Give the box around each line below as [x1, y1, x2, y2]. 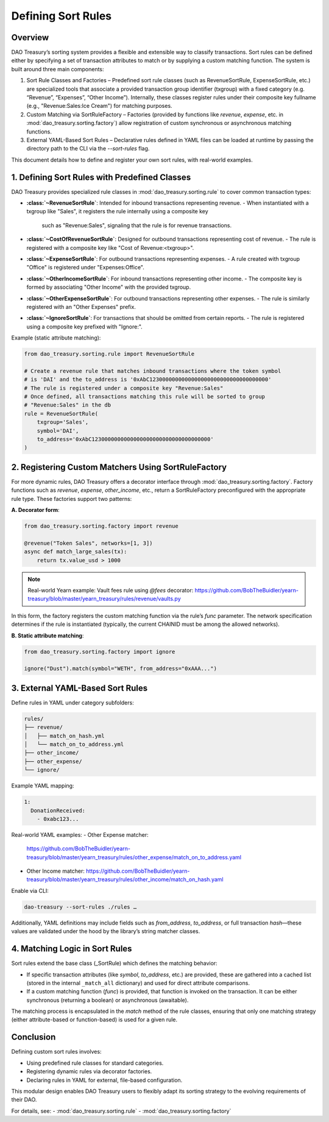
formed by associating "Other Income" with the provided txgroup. [26, 283, 191, 291]
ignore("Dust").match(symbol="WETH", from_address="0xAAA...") [24, 665, 218, 672]
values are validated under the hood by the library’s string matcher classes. [11, 928, 200, 935]
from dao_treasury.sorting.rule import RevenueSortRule [24, 350, 195, 358]
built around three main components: [11, 65, 104, 73]
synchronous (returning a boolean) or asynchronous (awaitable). [26, 996, 189, 1004]
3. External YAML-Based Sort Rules [11, 683, 148, 693]
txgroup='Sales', [37, 419, 89, 426]
